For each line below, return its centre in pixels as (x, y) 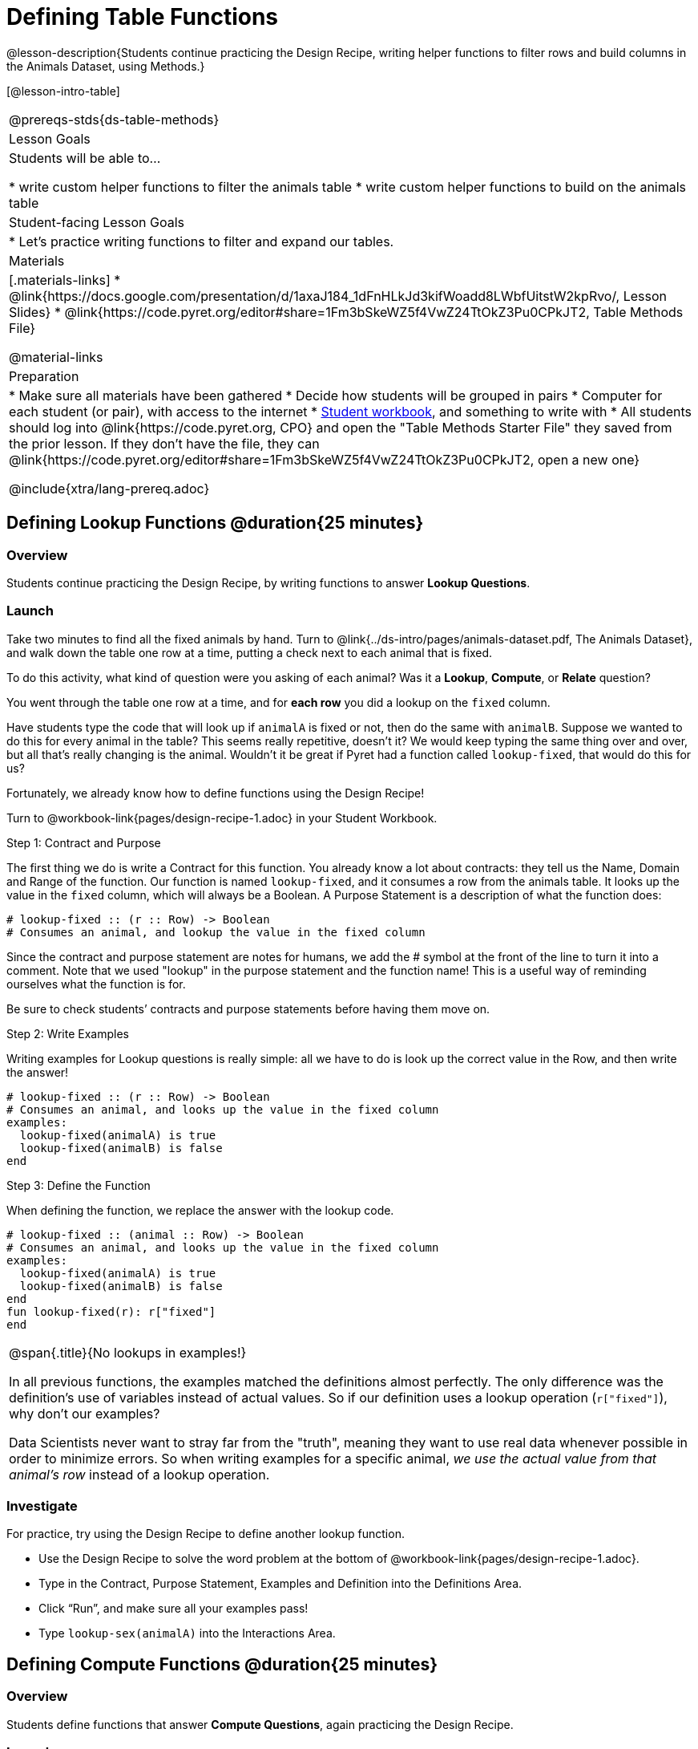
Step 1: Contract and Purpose (84, 842)
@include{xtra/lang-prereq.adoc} (109, 488)
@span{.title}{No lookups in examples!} (128, 1352)
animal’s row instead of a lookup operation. (139, 1474)
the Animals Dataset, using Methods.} (106, 66)
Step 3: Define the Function (79, 1185)
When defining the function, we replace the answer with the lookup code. (200, 1210)
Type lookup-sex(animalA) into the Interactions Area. (187, 1633)
